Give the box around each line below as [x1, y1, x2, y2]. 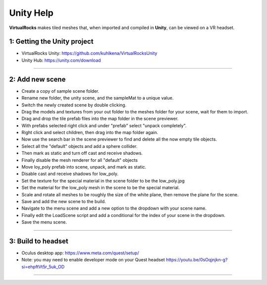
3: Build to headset [9, 237, 69, 245]
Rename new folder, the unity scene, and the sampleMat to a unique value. [21, 95, 174, 101]
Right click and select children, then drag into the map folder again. [21, 130, 158, 136]
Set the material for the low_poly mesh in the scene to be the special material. [21, 185, 180, 191]
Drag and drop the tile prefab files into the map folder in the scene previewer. [21, 116, 179, 122]
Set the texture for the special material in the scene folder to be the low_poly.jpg [21, 178, 185, 183]
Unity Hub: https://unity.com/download [21, 57, 101, 63]
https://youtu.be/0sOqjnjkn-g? [166, 257, 228, 263]
